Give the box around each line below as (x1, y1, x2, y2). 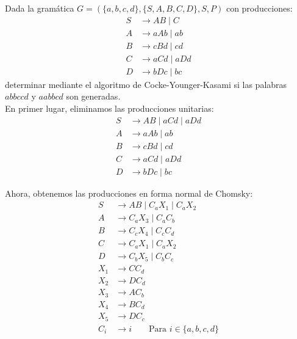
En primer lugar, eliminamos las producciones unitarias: (5, 101, 214, 114)
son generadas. (66, 90, 121, 103)
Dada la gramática (5, 2, 74, 14)
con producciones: (226, 2, 293, 14)
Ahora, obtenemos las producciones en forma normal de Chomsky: (5, 186, 253, 199)
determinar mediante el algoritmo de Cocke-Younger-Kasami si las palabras (5, 78, 287, 90)
